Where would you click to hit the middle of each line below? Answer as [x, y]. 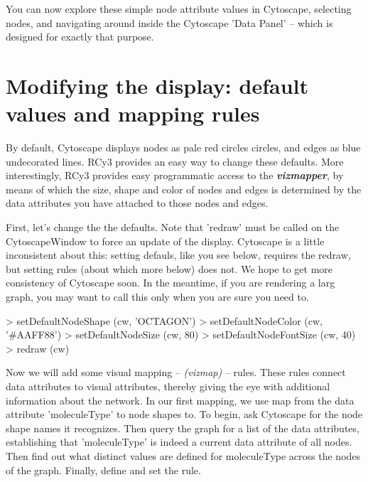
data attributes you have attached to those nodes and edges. [137, 203]
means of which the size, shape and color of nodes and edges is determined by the [184, 189]
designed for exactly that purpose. [80, 37]
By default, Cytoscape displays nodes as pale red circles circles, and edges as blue [183, 148]
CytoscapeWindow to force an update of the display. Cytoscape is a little [165, 241]
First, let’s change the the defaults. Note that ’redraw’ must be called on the [173, 227]
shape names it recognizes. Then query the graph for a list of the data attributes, [183, 428]
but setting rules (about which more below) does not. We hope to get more [169, 268]
